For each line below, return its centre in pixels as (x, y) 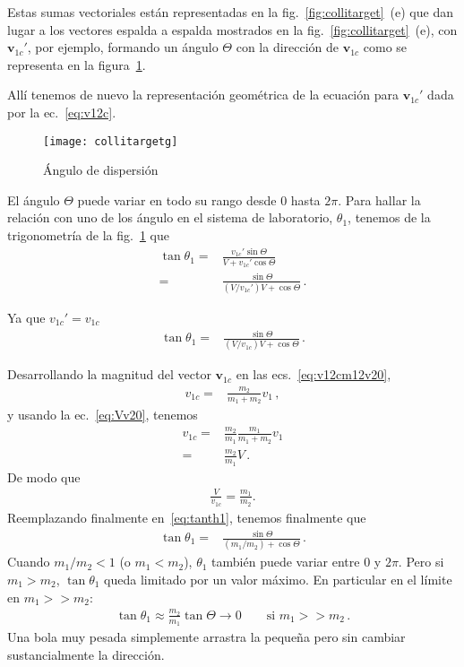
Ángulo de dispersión (101, 170)
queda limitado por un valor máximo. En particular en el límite (278, 579)
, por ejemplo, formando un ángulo (123, 47)
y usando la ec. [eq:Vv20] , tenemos (103, 414)
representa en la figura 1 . (77, 64)
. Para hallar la (379, 199)
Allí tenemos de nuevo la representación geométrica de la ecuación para (203, 95)
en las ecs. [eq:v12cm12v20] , (314, 374)
